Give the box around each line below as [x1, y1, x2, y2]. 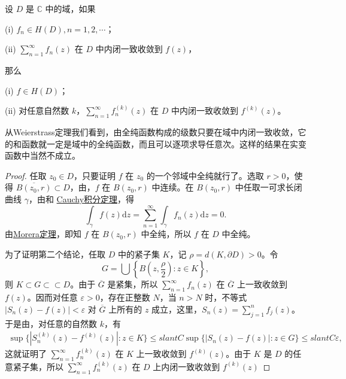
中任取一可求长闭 [235, 181, 302, 193]
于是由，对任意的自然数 [5, 317, 97, 329]
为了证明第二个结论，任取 [5, 247, 105, 260]
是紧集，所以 [107, 278, 158, 290]
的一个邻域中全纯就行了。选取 [146, 169, 264, 181]
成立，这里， [151, 302, 202, 315]
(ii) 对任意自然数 [5, 104, 69, 117]
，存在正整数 [99, 291, 150, 304]
